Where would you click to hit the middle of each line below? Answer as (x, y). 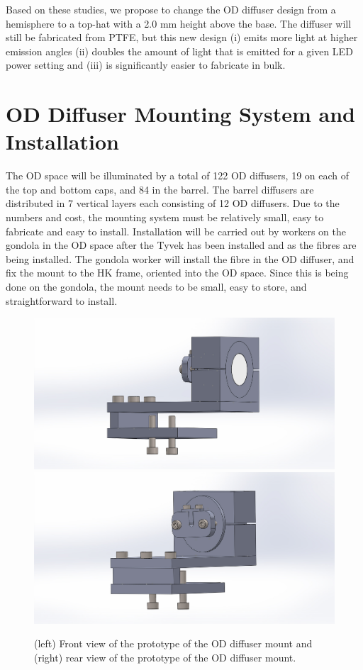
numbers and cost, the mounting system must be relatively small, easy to (165, 217)
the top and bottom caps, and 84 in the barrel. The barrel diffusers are (160, 189)
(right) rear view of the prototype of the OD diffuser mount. (165, 657)
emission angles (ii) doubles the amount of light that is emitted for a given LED (179, 51)
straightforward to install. (62, 300)
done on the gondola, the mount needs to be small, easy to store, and (156, 287)
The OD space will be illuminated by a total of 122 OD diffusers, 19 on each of (178, 175)
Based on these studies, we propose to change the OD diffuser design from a (171, 9)
